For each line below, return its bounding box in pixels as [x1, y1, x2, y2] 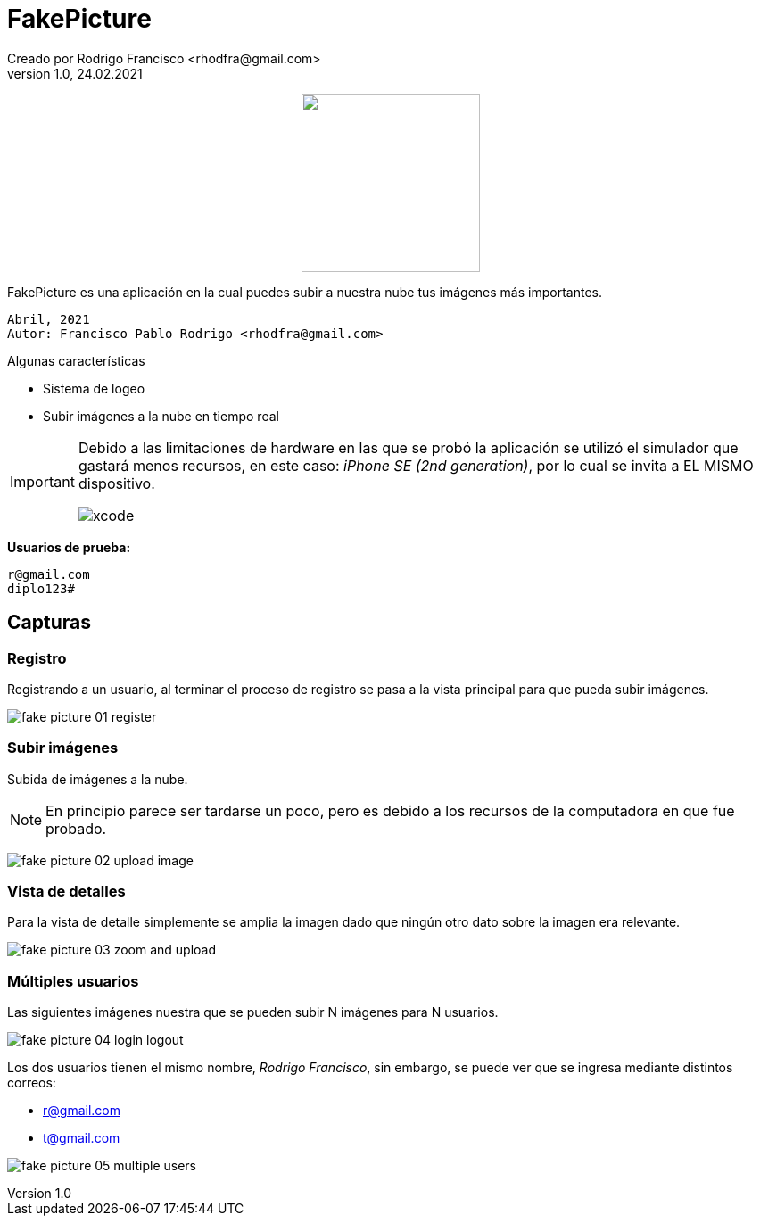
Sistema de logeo [43, 380, 145, 396]
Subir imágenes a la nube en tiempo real [43, 408, 279, 424]
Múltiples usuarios [7, 971, 139, 990]
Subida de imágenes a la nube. [7, 771, 188, 787]
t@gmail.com [43, 1130, 120, 1146]
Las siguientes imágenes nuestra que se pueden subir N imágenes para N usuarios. [7, 1004, 499, 1021]
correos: [7, 1075, 56, 1091]
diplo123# [7, 581, 75, 596]
